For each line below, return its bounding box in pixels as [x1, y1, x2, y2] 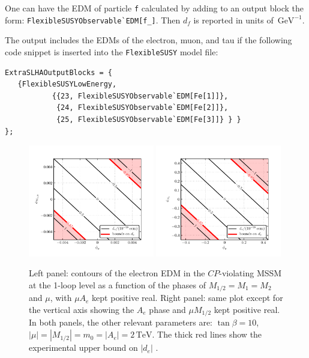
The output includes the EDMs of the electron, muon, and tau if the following [5, 34, 292, 46]
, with [50, 291, 72, 304]
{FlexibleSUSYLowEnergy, [17, 80, 117, 89]
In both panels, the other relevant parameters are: [29, 316, 213, 329]
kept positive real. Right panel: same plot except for [92, 291, 283, 304]
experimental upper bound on [29, 341, 138, 354]
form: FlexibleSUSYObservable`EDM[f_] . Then [5, 13, 181, 26]
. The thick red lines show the [152, 328, 262, 341]
